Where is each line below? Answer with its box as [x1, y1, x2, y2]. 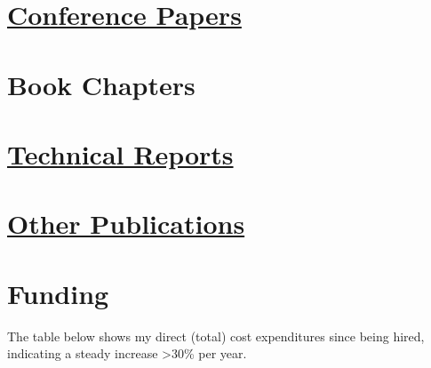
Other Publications [7, 205, 245, 242]
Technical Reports [7, 135, 234, 172]
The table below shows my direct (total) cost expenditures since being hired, [7, 326, 425, 345]
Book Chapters [7, 66, 196, 102]
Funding [7, 275, 109, 311]
